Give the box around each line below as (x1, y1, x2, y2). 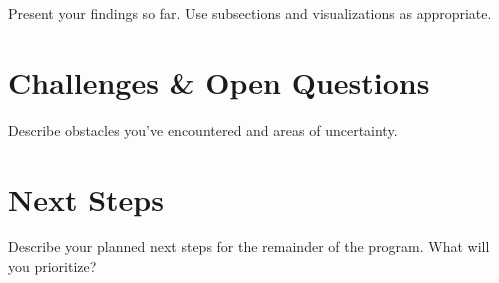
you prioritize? (8, 256, 97, 277)
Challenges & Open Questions (8, 61, 430, 102)
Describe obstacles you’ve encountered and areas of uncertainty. (8, 119, 398, 140)
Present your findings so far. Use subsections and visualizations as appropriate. (8, 3, 492, 23)
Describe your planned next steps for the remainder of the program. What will (8, 236, 490, 257)
